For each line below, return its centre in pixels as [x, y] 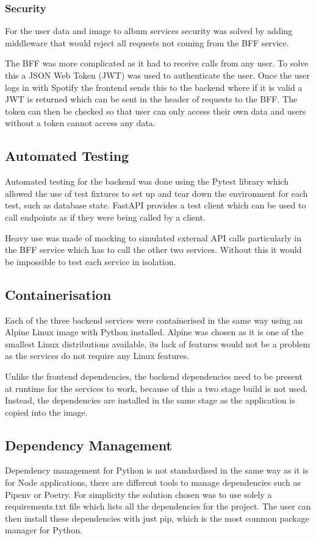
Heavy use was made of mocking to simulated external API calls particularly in [153, 237]
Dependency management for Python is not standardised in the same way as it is [157, 470]
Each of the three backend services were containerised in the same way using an [154, 320]
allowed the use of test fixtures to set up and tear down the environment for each [156, 193]
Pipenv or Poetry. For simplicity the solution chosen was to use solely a [138, 494]
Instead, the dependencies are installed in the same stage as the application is [150, 400]
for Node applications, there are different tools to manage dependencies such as [153, 482]
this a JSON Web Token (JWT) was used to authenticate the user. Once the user [157, 75]
